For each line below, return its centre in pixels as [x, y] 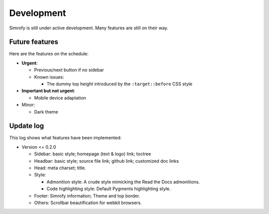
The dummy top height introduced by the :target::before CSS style [120, 84]
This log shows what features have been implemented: [65, 138]
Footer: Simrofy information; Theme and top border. [87, 196]
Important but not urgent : [49, 91]
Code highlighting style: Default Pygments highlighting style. [109, 189]
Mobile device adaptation [60, 98]
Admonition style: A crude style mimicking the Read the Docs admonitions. [123, 182]
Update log [27, 126]
